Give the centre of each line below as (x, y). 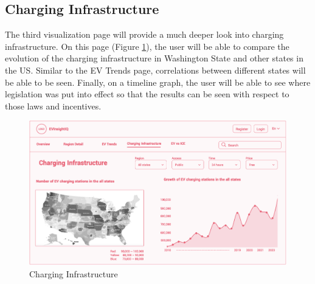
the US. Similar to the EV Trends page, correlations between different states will (155, 70)
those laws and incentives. (53, 106)
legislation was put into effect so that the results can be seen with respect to (147, 94)
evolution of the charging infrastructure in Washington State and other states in (154, 58)
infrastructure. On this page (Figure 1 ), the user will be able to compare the (147, 46)
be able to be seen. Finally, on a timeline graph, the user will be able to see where (158, 82)
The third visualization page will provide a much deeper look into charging (144, 34)
